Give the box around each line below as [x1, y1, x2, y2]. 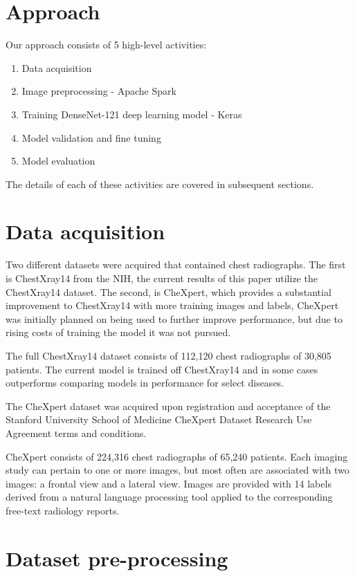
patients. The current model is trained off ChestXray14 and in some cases [6, 362, 318, 376]
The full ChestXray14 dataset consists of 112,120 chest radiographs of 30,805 [6, 348, 331, 362]
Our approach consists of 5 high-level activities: [6, 37, 207, 52]
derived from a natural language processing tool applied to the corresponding [6, 490, 333, 504]
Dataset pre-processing [6, 544, 228, 572]
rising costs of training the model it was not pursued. [6, 325, 231, 340]
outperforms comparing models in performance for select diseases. [6, 375, 284, 390]
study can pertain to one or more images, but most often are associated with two [6, 463, 349, 477]
